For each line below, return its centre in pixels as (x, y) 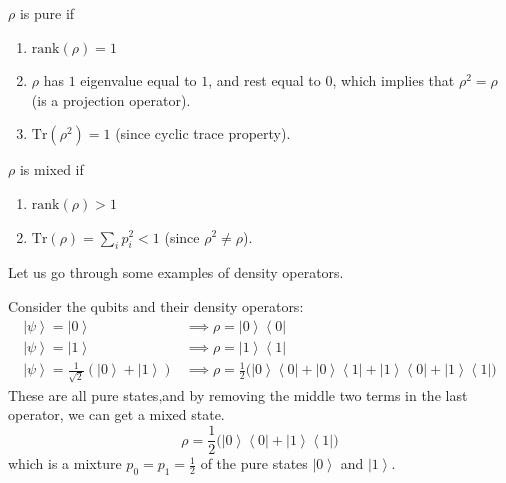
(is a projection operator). (111, 99)
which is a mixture (65, 463)
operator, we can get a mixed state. (116, 414)
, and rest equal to (264, 80)
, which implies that (393, 80)
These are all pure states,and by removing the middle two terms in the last (238, 394)
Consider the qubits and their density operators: (156, 305)
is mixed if (51, 169)
